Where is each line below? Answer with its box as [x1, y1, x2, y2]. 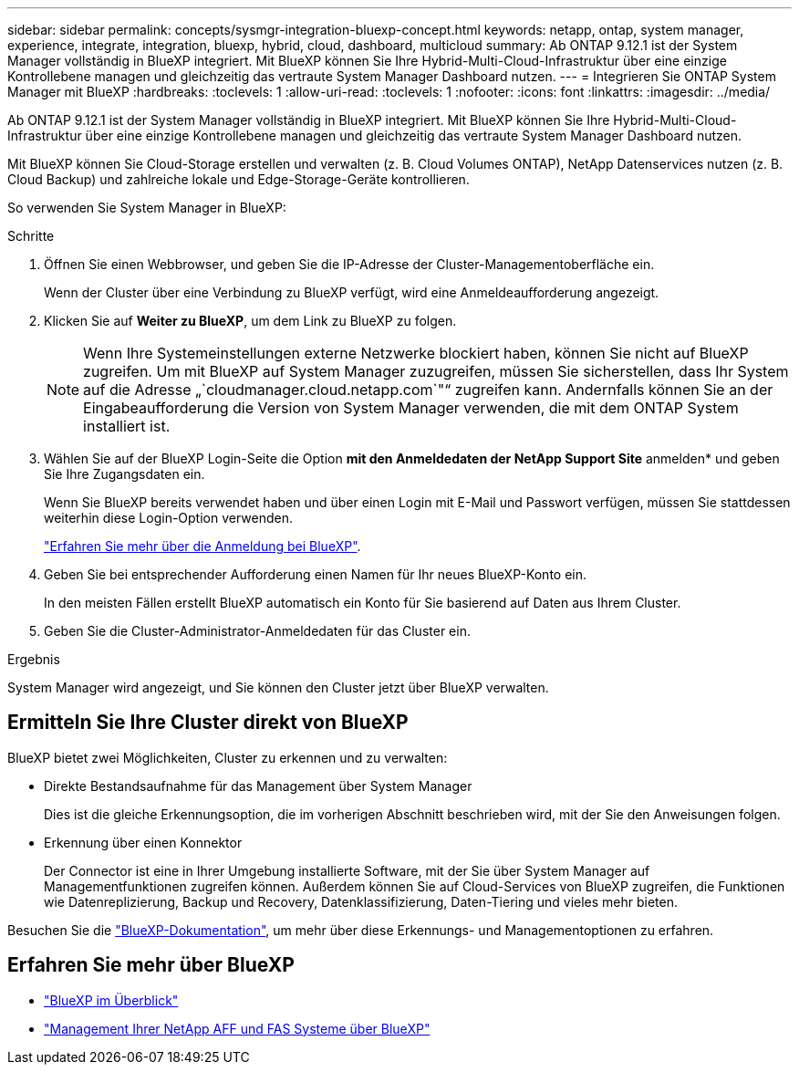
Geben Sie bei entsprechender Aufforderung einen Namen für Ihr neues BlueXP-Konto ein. [44, 567, 587, 582]
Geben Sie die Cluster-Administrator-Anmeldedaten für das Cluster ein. [44, 623, 471, 639]
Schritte [7, 228, 55, 244]
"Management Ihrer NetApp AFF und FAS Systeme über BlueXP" [44, 1020, 431, 1036]
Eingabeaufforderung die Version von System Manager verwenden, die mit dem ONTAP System [83, 399, 739, 417]
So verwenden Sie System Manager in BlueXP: [7, 200, 286, 215]
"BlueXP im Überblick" [44, 992, 179, 1008]
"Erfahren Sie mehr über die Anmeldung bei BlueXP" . [44, 538, 361, 554]
